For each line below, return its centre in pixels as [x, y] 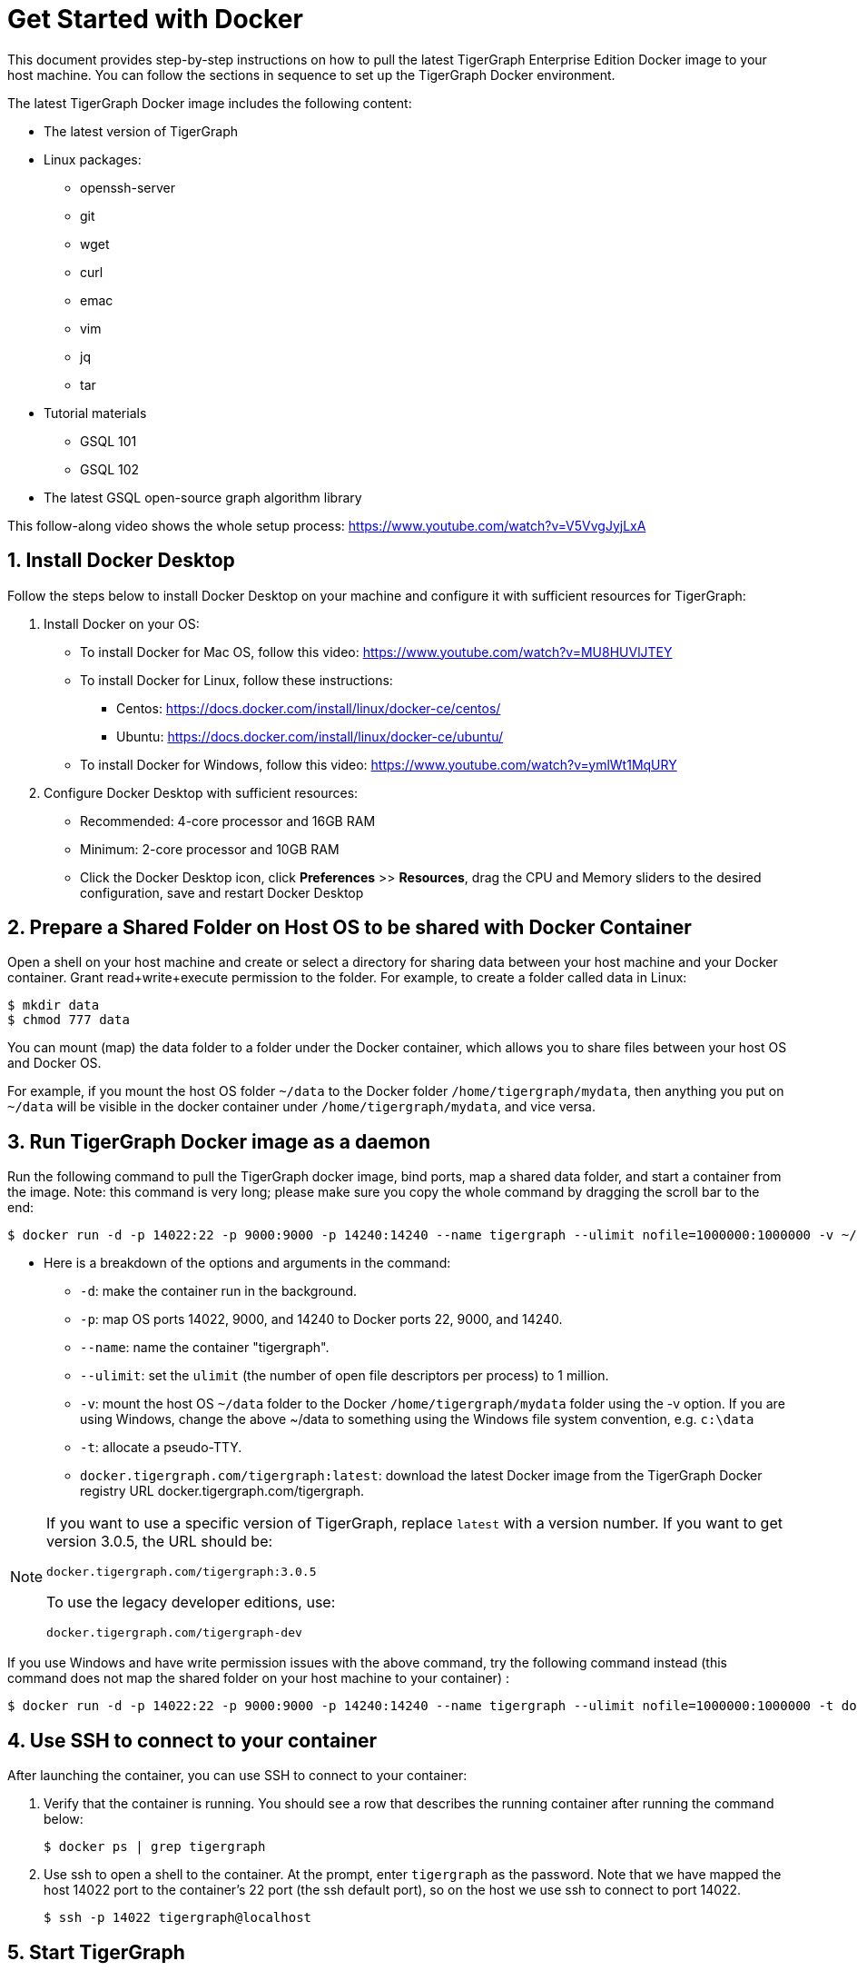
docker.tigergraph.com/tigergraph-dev [174, 1633]
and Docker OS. [54, 1063]
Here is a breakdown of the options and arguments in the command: [247, 1263]
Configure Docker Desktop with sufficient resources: [201, 792]
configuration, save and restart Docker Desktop [222, 892]
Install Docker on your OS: [122, 623]
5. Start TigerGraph [96, 1952]
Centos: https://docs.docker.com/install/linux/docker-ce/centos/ [309, 708]
